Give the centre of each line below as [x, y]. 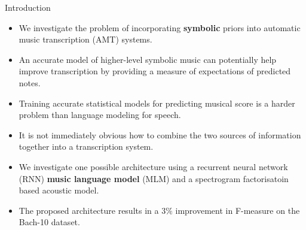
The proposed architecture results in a [89, 210]
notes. [30, 82]
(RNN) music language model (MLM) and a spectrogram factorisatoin [154, 178]
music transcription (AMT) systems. [85, 39]
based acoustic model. [59, 190]
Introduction [28, 7]
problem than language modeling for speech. [100, 115]
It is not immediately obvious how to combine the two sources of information [160, 134]
